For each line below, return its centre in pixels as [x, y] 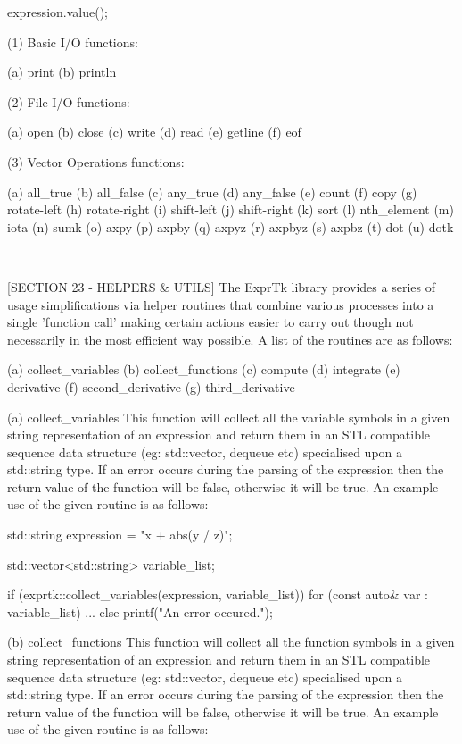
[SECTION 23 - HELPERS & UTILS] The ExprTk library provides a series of [221, 286]
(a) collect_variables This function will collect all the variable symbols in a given [229, 417]
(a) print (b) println [62, 72]
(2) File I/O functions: [69, 101]
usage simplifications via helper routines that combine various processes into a [221, 304]
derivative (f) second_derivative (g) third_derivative [151, 386]
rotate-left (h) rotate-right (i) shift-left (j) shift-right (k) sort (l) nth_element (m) [231, 209]
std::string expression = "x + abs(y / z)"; [120, 535]
